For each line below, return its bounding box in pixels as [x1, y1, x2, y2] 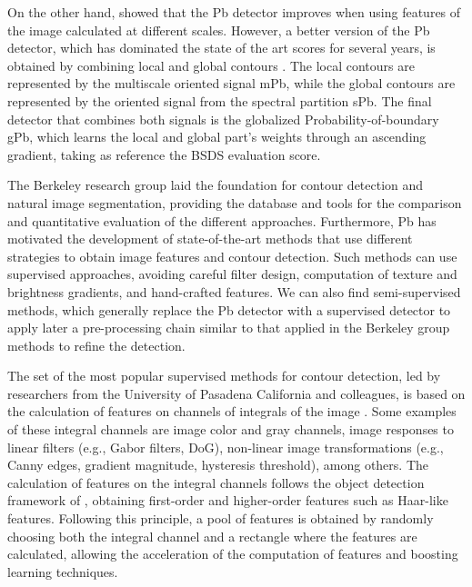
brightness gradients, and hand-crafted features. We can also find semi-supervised [7, 282, 461, 301]
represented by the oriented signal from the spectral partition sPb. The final [7, 91, 432, 110]
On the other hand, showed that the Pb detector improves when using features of [7, 3, 461, 21]
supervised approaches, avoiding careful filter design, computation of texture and [7, 264, 457, 284]
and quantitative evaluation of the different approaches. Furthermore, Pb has [7, 211, 437, 230]
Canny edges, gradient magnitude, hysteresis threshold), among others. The [7, 455, 429, 474]
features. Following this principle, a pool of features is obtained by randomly [7, 509, 434, 528]
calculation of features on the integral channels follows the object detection [7, 473, 425, 492]
